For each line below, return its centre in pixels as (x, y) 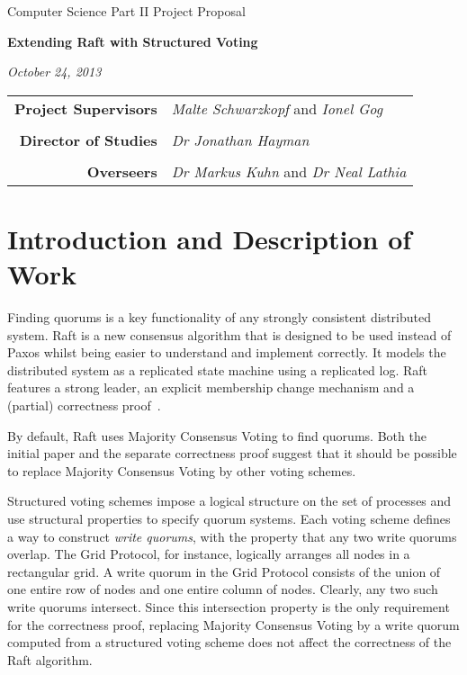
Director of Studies (88, 139)
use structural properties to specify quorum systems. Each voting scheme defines (229, 519)
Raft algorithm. (50, 659)
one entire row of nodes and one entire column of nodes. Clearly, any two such (223, 589)
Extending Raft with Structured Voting (133, 41)
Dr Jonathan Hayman (240, 139)
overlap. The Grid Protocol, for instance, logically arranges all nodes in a (209, 554)
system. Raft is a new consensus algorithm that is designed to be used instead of (229, 334)
